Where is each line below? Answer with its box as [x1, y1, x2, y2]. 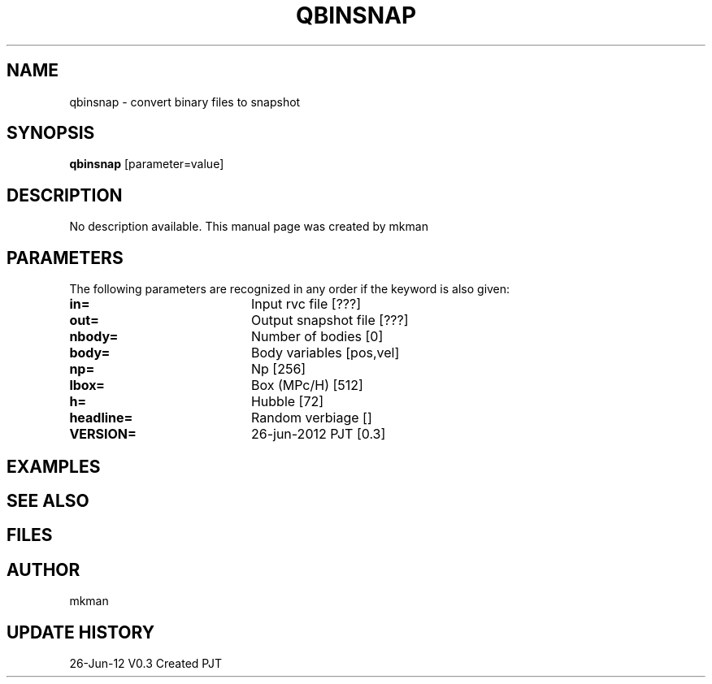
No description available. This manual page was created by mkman [69, 219, 428, 234]
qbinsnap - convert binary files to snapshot [69, 94, 301, 109]
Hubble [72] [250, 393, 324, 410]
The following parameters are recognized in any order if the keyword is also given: [69, 282, 510, 297]
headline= [69, 409, 133, 426]
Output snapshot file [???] [250, 312, 409, 329]
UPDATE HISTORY [7, 621, 155, 643]
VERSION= [69, 426, 137, 443]
